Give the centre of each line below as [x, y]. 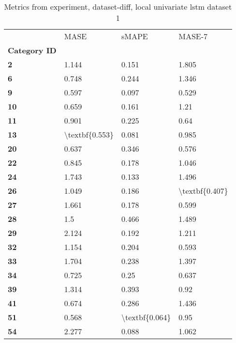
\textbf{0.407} [203, 191]
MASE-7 [193, 36]
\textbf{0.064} [146, 317]
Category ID [32, 50]
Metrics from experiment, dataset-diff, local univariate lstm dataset [118, 7]
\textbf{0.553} [89, 134]
